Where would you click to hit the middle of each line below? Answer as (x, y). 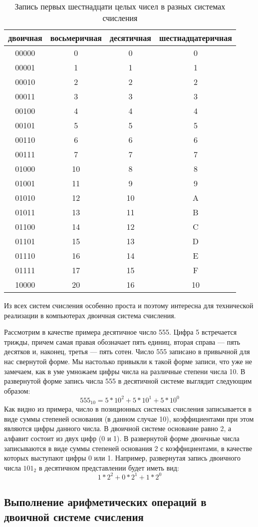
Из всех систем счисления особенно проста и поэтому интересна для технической (129, 305)
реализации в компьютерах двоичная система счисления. (90, 315)
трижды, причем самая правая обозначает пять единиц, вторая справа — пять (122, 341)
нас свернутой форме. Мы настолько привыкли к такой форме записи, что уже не (128, 361)
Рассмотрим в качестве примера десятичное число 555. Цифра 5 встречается (121, 332)
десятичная (130, 38)
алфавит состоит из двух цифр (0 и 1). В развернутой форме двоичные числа (122, 438)
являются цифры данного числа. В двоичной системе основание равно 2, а (118, 428)
